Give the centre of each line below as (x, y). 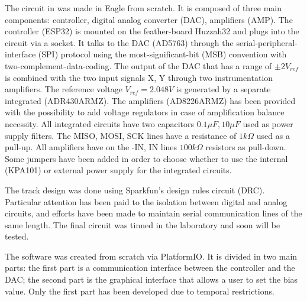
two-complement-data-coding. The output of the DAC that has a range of (138, 65)
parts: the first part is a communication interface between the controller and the (150, 268)
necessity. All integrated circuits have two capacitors (100, 123)
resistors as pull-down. (246, 147)
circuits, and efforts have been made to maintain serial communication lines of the (153, 213)
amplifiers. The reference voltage (64, 89)
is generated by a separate (223, 89)
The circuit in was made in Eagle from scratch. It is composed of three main (143, 8)
